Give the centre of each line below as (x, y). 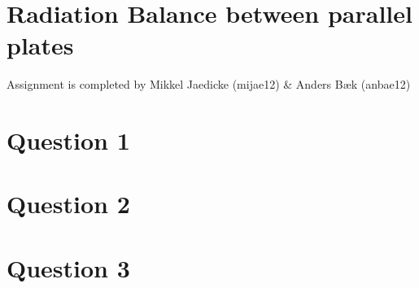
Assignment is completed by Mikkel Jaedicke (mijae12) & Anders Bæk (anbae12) (209, 84)
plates (40, 45)
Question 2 (68, 204)
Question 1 (68, 140)
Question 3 (68, 267)
